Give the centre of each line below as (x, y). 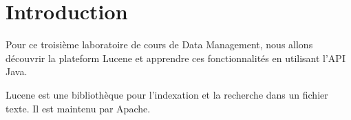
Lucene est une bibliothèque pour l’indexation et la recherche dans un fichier (167, 94)
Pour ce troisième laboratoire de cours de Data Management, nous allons (159, 44)
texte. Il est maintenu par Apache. (78, 108)
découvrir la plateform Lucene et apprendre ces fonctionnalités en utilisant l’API (175, 58)
